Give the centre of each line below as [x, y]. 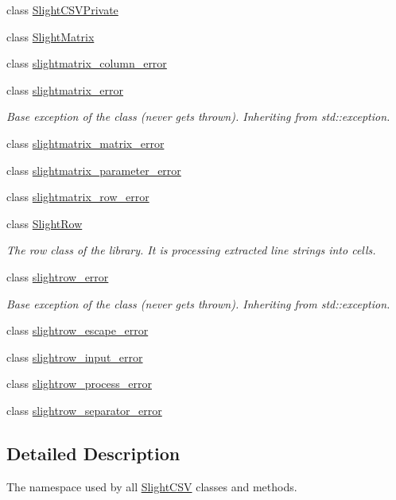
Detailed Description [93, 453]
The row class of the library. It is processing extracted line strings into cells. [191, 250]
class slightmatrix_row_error [78, 197]
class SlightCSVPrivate [62, 10]
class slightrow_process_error [79, 384]
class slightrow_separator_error [84, 410]
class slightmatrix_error [65, 89]
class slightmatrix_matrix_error [85, 143]
